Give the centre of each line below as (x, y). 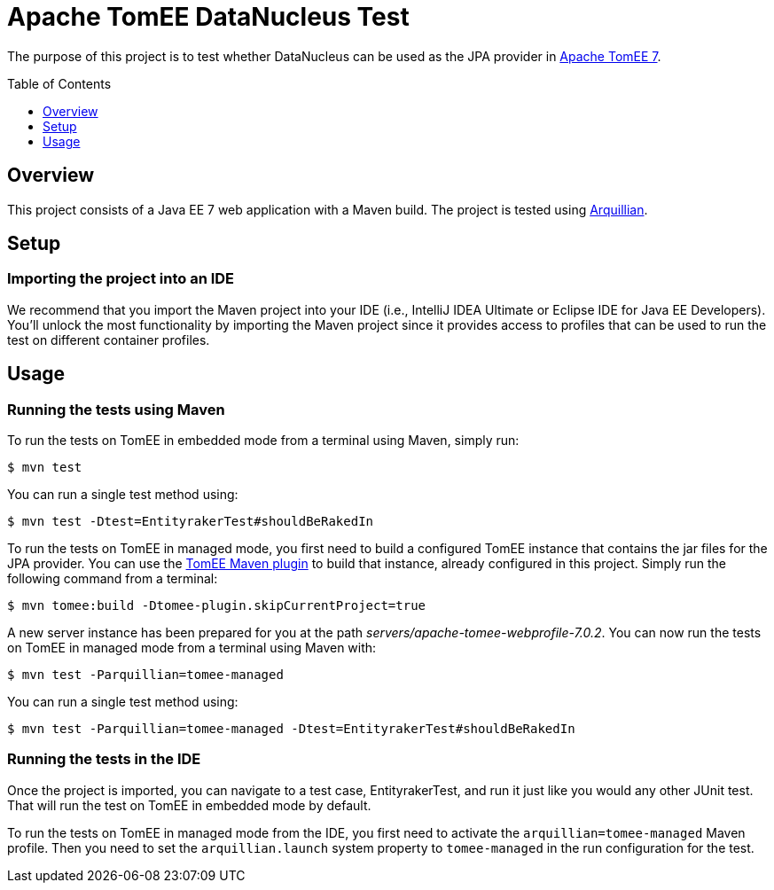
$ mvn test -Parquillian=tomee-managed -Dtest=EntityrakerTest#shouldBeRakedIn (291, 729)
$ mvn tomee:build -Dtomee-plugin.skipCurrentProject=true (217, 606)
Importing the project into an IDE (121, 279)
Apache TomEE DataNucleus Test (208, 17)
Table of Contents (59, 83)
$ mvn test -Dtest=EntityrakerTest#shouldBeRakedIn (191, 522)
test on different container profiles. (109, 340)
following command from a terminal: (113, 579)
